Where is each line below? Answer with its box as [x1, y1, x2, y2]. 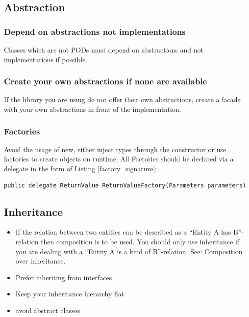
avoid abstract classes [15, 305, 80, 315]
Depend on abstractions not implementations [4, 25, 186, 37]
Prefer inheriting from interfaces [15, 272, 112, 282]
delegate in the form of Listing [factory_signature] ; [4, 163, 157, 173]
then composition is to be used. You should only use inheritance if [41, 236, 240, 246]
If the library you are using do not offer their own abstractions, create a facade [4, 94, 241, 105]
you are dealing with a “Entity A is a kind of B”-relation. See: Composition [15, 246, 243, 256]
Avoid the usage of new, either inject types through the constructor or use [4, 144, 226, 154]
